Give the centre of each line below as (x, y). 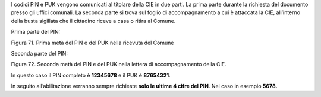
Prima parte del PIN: (36, 32)
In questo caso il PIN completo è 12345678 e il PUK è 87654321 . (91, 75)
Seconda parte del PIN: (40, 53)
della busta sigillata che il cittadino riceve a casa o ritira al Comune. (93, 21)
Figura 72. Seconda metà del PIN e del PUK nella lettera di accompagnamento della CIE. (119, 64)
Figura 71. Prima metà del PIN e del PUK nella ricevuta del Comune (92, 43)
